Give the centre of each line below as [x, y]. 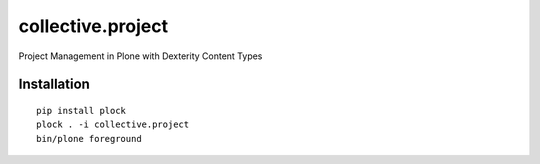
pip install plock [81, 110]
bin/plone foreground [89, 138]
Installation [54, 84]
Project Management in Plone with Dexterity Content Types [140, 56]
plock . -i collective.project [113, 124]
